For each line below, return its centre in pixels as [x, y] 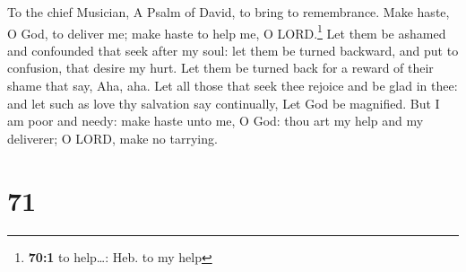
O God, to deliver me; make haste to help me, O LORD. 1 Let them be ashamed [227, 31]
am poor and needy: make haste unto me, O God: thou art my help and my [216, 121]
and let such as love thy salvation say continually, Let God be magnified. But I [224, 103]
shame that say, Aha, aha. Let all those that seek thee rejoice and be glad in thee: [233, 86]
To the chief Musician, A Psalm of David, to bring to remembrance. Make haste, [229, 12]
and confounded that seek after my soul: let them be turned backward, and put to [233, 50]
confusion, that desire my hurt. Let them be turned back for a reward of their [220, 68]
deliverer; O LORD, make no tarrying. [112, 138]
